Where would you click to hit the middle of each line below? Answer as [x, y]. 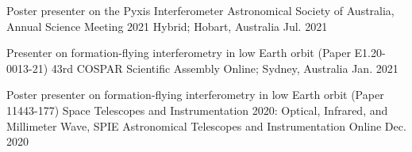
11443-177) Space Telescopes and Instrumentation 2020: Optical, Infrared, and [197, 110]
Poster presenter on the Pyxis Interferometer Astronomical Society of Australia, [200, 10]
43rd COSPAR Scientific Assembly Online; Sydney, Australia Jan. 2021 [225, 68]
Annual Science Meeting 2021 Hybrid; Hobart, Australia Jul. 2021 [167, 26]
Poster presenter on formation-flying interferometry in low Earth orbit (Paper [195, 95]
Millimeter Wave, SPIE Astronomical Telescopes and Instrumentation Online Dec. [206, 125]
